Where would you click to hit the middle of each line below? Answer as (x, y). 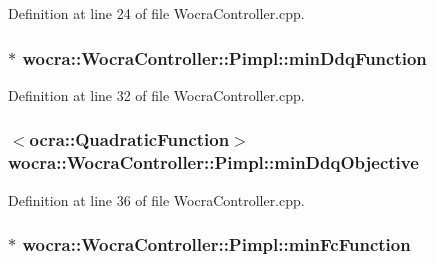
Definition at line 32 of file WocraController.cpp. (156, 94)
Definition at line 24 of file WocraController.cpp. (156, 13)
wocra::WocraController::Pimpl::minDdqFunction (224, 57)
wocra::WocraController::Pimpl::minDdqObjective (213, 162)
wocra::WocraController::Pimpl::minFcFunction (216, 244)
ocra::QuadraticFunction (129, 139)
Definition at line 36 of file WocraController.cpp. (156, 199)
